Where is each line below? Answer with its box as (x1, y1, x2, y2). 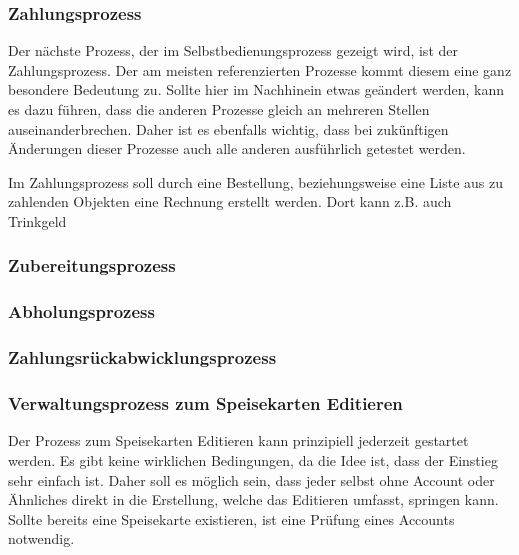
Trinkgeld (8, 210, 67, 231)
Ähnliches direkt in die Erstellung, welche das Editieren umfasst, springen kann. (8, 489, 499, 510)
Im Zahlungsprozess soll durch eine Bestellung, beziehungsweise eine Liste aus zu (8, 171, 503, 192)
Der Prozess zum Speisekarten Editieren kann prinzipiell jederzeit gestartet (8, 430, 469, 451)
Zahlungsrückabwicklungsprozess (8, 345, 277, 370)
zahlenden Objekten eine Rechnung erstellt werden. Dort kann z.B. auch (8, 191, 452, 212)
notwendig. (8, 528, 75, 549)
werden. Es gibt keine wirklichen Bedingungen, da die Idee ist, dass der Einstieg (8, 449, 498, 470)
